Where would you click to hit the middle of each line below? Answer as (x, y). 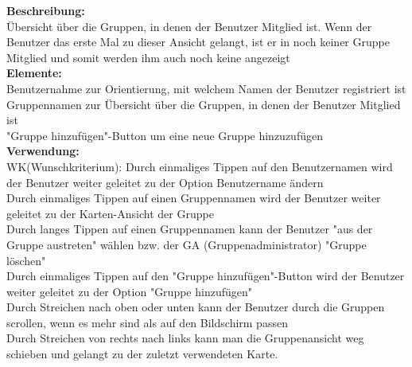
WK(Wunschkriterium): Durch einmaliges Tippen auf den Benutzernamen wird (200, 166)
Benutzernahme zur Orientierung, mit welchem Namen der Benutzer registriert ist (206, 88)
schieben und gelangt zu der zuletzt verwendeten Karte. (142, 354)
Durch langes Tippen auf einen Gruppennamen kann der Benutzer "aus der (190, 229)
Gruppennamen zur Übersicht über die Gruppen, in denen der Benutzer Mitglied (204, 104)
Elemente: (34, 73)
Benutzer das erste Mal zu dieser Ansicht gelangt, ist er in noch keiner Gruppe (198, 42)
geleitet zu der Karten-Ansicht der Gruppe (110, 213)
